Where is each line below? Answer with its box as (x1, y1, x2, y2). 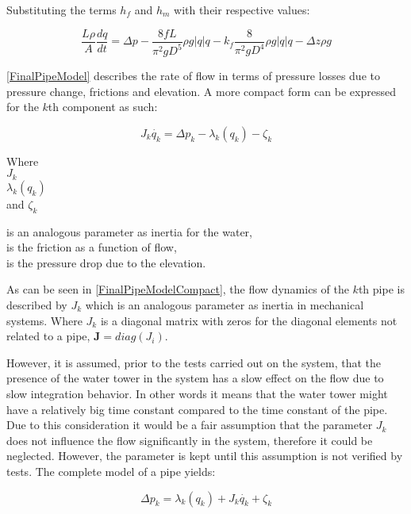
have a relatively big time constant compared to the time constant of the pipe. (6, 401, 388, 417)
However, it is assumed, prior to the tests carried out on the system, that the (6, 354, 382, 370)
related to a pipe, (6, 328, 90, 344)
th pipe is (358, 281, 405, 297)
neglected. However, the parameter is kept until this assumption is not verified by (6, 447, 403, 464)
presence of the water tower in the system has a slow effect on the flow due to (6, 370, 384, 386)
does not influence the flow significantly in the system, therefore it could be (6, 432, 373, 448)
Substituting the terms (6, 2, 117, 17)
